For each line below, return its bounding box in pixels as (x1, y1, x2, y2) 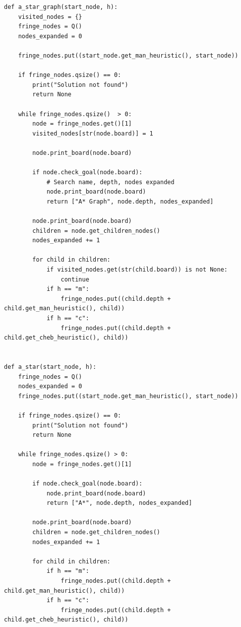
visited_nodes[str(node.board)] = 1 (32, 130, 153, 137)
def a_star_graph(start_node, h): (4, 3, 118, 10)
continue (60, 276, 89, 283)
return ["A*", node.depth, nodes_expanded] (46, 499, 192, 507)
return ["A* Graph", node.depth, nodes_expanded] (46, 198, 214, 205)
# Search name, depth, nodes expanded (46, 178, 175, 186)
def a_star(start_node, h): (4, 363, 97, 370)
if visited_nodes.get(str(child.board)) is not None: (46, 266, 228, 274)
